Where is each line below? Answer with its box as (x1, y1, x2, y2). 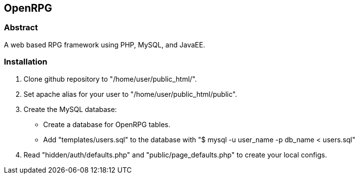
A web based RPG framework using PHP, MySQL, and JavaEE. (4, 40, 205, 49)
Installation (4, 57, 48, 67)
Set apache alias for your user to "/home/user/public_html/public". (24, 89, 237, 98)
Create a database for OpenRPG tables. (43, 120, 171, 129)
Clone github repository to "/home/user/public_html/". (24, 74, 197, 83)
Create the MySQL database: (24, 105, 117, 113)
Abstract (4, 22, 38, 33)
